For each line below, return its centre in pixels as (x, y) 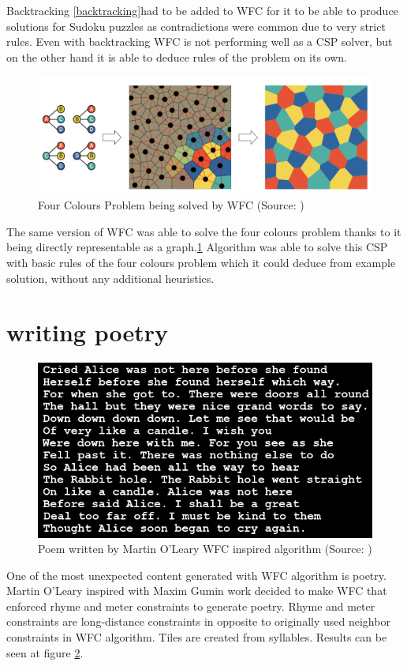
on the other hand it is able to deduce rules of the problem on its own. (177, 56)
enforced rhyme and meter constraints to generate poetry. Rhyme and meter (191, 606)
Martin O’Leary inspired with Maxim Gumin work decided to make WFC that (197, 591)
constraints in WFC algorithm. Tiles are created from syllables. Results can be (197, 637)
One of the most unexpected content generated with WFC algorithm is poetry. (196, 575)
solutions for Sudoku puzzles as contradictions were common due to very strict (196, 26)
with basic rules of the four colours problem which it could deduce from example (201, 263)
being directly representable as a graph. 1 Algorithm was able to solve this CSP (197, 247)
